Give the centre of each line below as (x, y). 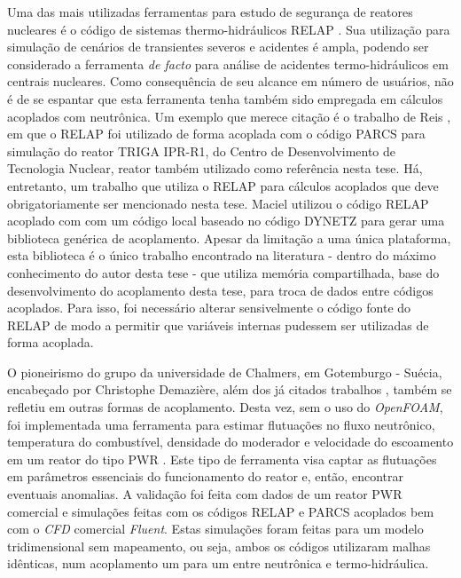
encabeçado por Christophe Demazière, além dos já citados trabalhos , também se (230, 389)
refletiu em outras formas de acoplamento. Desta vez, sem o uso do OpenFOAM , (225, 407)
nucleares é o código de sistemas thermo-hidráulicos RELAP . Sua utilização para (229, 29)
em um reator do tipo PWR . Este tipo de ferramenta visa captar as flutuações (222, 459)
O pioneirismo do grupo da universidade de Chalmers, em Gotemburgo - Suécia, (225, 372)
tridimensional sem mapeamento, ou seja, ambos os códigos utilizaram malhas (219, 546)
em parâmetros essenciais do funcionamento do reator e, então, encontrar (205, 476)
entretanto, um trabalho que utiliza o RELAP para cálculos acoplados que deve (223, 185)
